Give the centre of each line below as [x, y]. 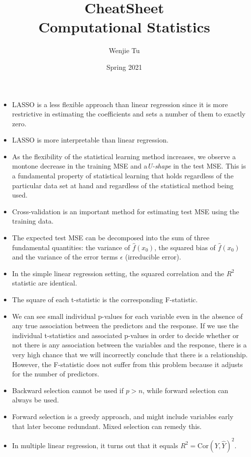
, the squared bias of [185, 247]
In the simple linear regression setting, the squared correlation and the [118, 273]
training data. [33, 221]
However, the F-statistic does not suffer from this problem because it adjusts [127, 364]
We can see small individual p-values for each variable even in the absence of [127, 316]
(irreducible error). [153, 257]
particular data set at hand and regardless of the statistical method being [123, 185]
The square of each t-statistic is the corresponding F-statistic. [105, 299]
